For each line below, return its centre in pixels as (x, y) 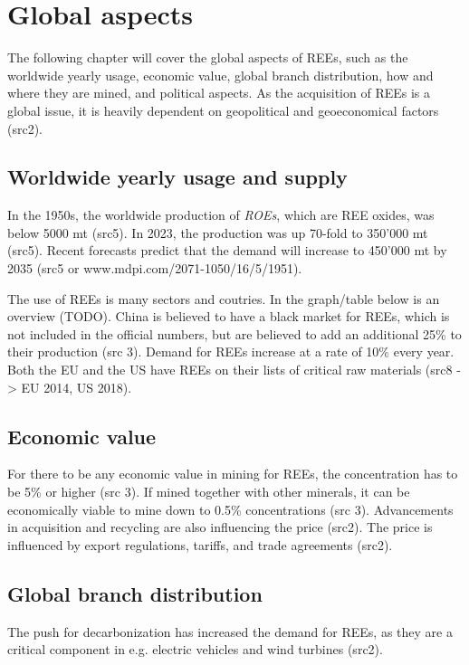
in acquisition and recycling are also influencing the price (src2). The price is (220, 527)
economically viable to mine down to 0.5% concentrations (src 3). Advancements (230, 509)
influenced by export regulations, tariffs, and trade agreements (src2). (200, 544)
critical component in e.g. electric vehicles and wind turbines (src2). (195, 649)
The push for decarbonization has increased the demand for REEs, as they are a (230, 631)
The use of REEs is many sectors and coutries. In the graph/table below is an (224, 298)
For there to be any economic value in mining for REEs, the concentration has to (233, 474)
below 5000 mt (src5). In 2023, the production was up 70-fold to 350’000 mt (218, 232)
